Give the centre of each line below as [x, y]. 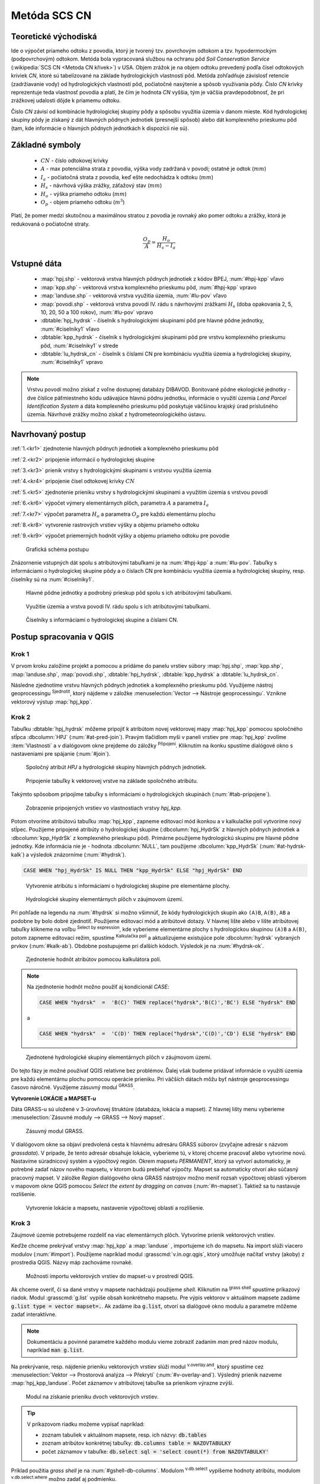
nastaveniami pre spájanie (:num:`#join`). [61, 754]
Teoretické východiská [54, 37]
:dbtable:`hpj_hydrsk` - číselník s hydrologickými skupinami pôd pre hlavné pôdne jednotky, [152, 321]
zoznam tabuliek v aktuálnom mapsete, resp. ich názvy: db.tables [124, 1435]
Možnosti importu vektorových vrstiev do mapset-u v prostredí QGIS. [110, 1276]
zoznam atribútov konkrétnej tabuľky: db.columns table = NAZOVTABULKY [136, 1443]
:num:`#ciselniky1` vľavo [70, 329]
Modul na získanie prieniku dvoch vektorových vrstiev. [92, 1396]
